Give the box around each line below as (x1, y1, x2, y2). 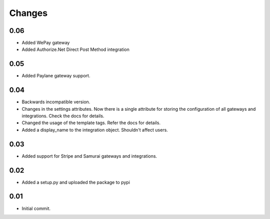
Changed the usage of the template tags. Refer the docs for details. (21, 120, 161, 126)
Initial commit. (21, 205, 51, 212)
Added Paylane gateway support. (21, 73, 90, 79)
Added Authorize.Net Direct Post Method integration (21, 46, 129, 52)
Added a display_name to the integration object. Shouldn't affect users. (21, 127, 168, 133)
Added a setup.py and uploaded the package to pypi (21, 179, 130, 185)
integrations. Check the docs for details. (21, 113, 104, 119)
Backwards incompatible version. (21, 99, 90, 105)
